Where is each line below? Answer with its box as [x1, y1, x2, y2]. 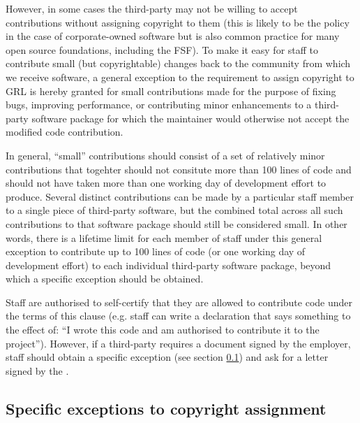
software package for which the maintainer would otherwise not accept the [31, 110, 350, 125]
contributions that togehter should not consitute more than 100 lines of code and [6, 162, 352, 176]
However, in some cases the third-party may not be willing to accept [6, 1, 298, 15]
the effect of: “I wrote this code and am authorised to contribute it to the [6, 322, 320, 337]
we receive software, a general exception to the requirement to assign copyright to [6, 69, 354, 84]
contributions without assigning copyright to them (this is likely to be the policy [6, 15, 350, 29]
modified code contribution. [6, 124, 123, 139]
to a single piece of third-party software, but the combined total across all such [6, 203, 343, 217]
